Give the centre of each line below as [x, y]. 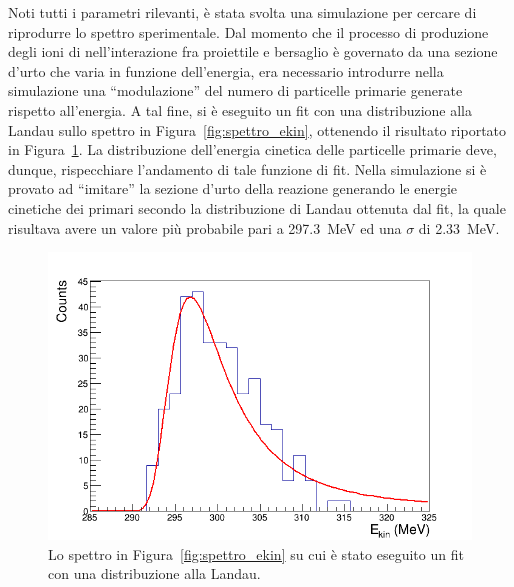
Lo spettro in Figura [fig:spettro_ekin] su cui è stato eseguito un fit [256, 553]
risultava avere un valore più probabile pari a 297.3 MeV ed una [205, 227]
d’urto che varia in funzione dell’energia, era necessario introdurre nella [226, 70]
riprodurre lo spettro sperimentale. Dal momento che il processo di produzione [248, 31]
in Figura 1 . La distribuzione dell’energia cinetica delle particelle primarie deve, [252, 149]
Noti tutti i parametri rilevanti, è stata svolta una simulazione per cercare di [242, 12]
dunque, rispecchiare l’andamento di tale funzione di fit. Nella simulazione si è [247, 168]
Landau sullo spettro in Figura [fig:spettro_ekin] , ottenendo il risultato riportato [257, 129]
